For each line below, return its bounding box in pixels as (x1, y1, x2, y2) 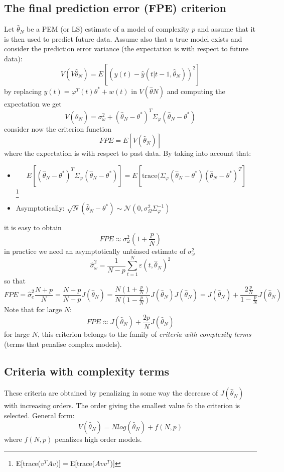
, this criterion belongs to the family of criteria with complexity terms (37, 329, 251, 339)
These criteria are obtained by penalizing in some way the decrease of (4, 388, 218, 398)
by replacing (4, 85, 42, 96)
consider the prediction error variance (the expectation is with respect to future (4, 43, 249, 54)
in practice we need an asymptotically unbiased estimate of (4, 245, 186, 256)
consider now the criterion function (4, 123, 112, 134)
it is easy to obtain (4, 222, 62, 233)
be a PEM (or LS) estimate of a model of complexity (26, 24, 190, 34)
